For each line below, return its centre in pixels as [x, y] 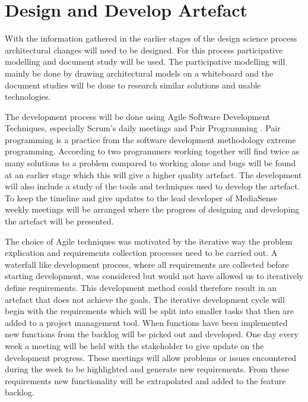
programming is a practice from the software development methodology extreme [150, 139]
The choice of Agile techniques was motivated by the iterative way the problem [149, 241]
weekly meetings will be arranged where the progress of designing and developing [152, 209]
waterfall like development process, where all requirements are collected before [147, 264]
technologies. [28, 96]
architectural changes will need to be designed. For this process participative [144, 50]
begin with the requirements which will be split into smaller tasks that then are [150, 311]
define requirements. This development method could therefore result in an [141, 287]
